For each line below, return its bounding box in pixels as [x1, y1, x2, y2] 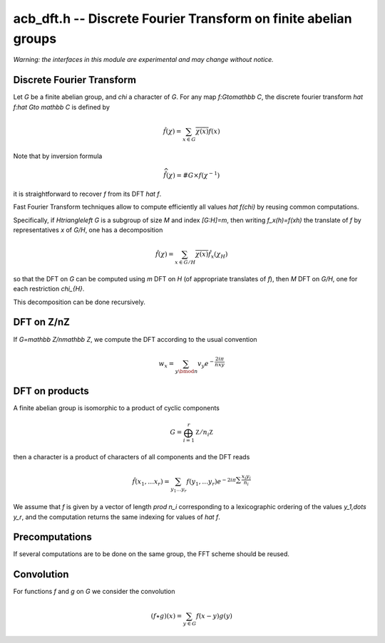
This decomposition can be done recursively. [13, 298, 145, 306]
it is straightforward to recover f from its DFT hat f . [13, 189, 162, 198]
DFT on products [13, 385, 89, 397]
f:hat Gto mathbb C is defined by [13, 103, 111, 111]
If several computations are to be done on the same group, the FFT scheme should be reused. [13, 550, 290, 558]
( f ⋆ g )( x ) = [150, 612, 183, 620]
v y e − [197, 358, 214, 370]
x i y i [241, 473, 251, 481]
